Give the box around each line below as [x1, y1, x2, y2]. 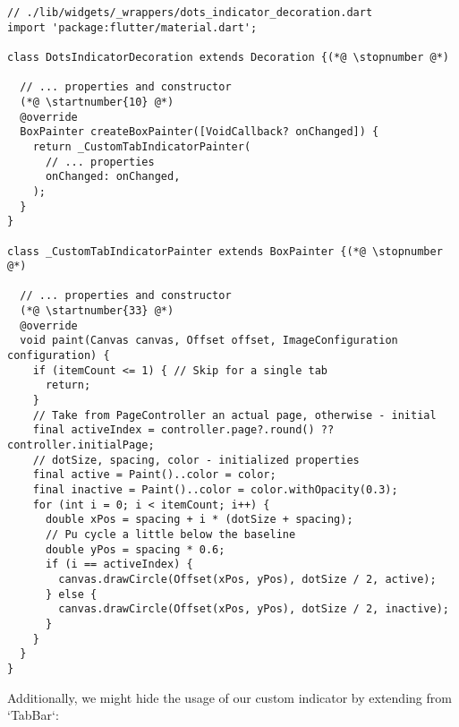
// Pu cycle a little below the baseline [45, 527, 296, 541]
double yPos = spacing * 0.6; [45, 543, 225, 556]
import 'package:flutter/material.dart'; [7, 21, 258, 34]
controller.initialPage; [7, 439, 155, 452]
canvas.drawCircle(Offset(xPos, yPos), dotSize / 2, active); [58, 572, 437, 586]
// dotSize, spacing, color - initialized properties [32, 453, 360, 466]
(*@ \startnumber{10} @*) [20, 95, 174, 108]
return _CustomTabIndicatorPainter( [32, 140, 251, 153]
